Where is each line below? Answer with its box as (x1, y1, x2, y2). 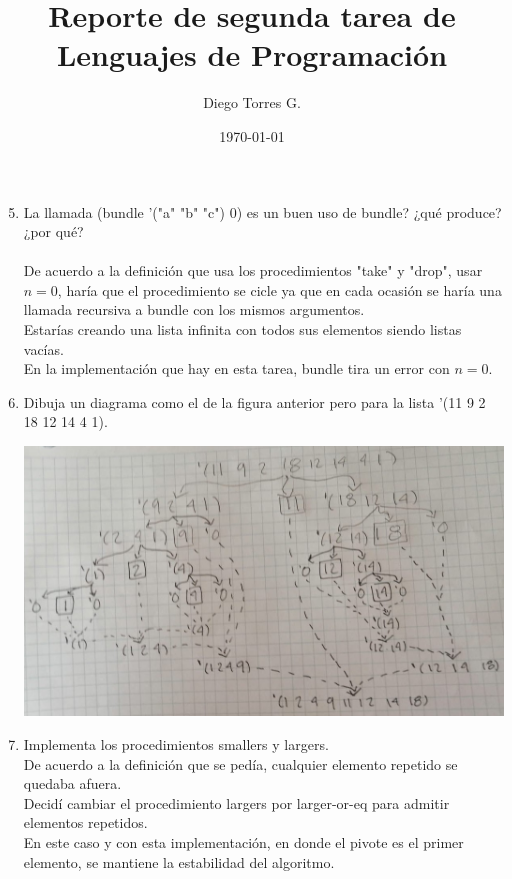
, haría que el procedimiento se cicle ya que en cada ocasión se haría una (57, 279, 502, 300)
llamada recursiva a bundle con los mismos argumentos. (23, 299, 365, 320)
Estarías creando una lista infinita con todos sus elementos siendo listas (23, 319, 462, 340)
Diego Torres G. (203, 92, 301, 113)
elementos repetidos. (23, 812, 148, 833)
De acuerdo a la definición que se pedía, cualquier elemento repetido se (23, 753, 458, 774)
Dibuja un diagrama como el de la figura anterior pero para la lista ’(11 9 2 (23, 391, 486, 412)
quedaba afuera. (23, 773, 122, 794)
